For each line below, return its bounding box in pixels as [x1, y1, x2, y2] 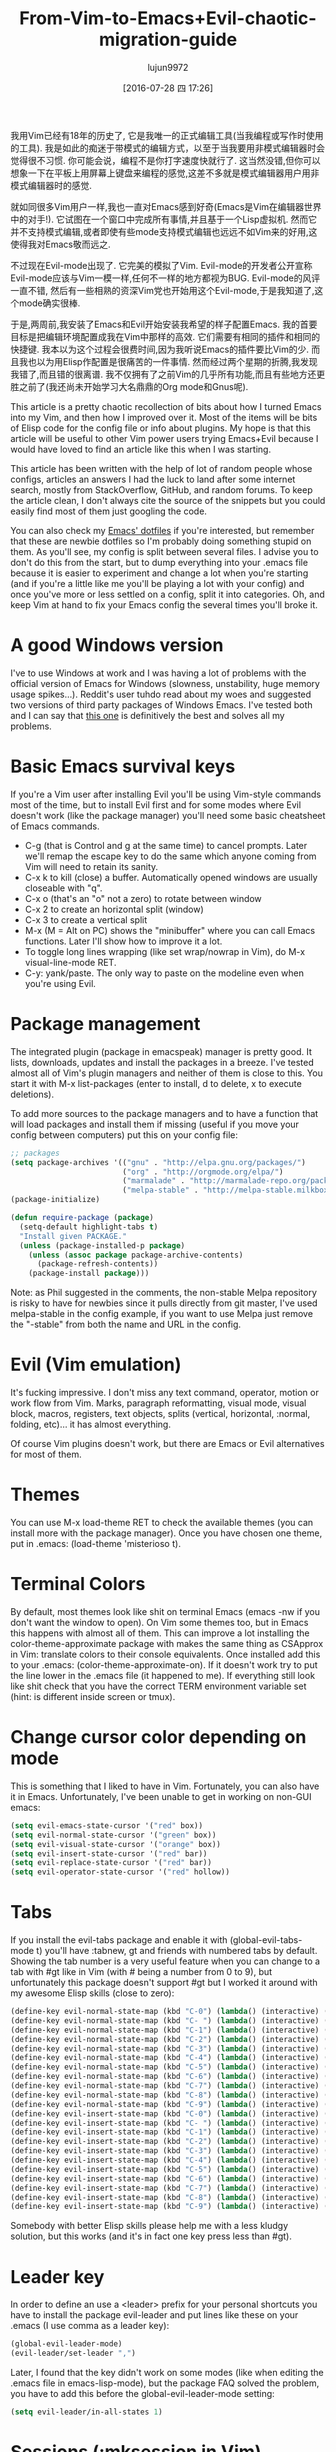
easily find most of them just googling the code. [10, 505, 208, 517]
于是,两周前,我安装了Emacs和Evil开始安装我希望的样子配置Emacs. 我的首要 [10, 318, 318, 330]
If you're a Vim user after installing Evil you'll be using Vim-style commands [10, 788, 322, 800]
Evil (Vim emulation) [10, 1353, 182, 1376]
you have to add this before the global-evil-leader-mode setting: [10, 2388, 275, 2399]
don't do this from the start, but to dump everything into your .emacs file [10, 556, 308, 568]
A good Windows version [10, 634, 224, 657]
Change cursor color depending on [10, 1726, 307, 1749]
